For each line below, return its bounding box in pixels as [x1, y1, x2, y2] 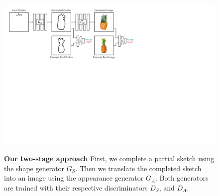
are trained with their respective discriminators [4, 182, 148, 193]
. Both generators [155, 173, 209, 183]
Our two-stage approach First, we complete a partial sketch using [4, 153, 215, 163]
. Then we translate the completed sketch [75, 163, 202, 173]
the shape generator [4, 163, 65, 173]
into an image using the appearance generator [4, 173, 144, 183]
